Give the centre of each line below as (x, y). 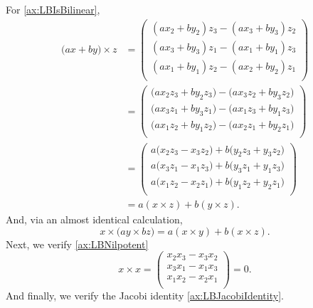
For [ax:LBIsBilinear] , (53, 9)
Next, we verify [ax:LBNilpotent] (77, 244)
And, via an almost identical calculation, (94, 219)
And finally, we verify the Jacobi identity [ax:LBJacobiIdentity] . (145, 295)
